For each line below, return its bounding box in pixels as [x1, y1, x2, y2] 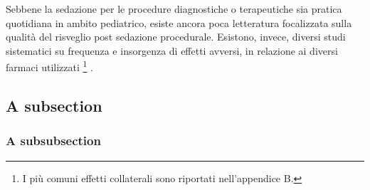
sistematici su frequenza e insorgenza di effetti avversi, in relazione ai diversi [6, 43, 338, 58]
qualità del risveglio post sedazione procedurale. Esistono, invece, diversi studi [6, 29, 346, 44]
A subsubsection [6, 132, 101, 149]
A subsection [6, 95, 102, 117]
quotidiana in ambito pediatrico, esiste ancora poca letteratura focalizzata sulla [6, 15, 352, 30]
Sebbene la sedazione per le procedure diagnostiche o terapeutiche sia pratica [6, 1, 342, 16]
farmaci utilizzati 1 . [6, 58, 93, 75]
